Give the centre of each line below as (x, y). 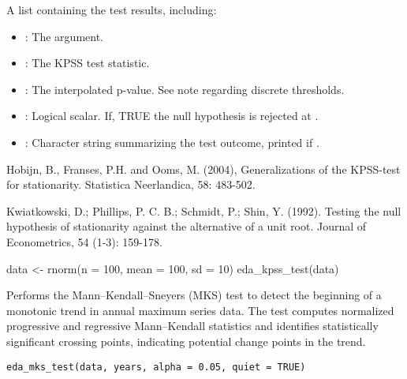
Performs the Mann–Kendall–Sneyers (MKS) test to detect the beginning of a (194, 295)
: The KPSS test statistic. (87, 63)
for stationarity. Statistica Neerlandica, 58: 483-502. (131, 184)
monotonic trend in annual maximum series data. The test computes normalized (200, 310)
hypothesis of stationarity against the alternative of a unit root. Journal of (187, 226)
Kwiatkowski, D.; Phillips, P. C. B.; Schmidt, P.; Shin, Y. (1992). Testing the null (204, 210)
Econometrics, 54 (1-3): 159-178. (84, 241)
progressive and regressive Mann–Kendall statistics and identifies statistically (192, 326)
